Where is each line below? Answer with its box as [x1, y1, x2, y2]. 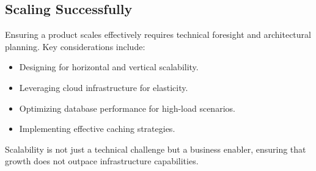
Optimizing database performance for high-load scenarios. [19, 101, 235, 114]
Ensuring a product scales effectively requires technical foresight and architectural [5, 28, 311, 41]
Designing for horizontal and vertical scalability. [19, 60, 199, 73]
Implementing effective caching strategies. [19, 122, 175, 135]
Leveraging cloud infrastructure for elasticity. [19, 81, 188, 93]
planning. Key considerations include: [5, 40, 145, 53]
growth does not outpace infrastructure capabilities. [5, 155, 199, 167]
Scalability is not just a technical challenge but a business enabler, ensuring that [5, 142, 306, 155]
